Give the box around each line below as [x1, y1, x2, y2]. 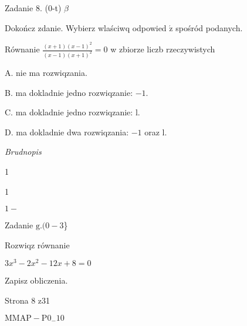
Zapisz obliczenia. [5, 274, 68, 287]
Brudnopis [5, 145, 42, 158]
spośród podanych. [175, 21, 243, 34]
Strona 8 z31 [5, 294, 50, 306]
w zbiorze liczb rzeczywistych [110, 43, 215, 55]
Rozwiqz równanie [5, 238, 70, 251]
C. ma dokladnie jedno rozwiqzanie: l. [5, 106, 140, 118]
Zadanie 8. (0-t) [5, 2, 62, 14]
